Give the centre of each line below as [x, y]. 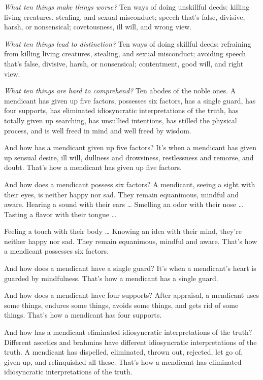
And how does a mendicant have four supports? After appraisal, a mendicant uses [131, 295]
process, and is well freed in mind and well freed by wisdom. [98, 130]
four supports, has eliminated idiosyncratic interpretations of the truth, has [121, 110]
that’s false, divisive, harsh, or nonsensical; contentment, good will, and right [124, 63]
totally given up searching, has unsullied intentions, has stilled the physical [121, 120]
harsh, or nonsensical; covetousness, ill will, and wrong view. [98, 27]
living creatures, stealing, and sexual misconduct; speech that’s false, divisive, [125, 16]
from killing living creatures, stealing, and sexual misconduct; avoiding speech [125, 54]
